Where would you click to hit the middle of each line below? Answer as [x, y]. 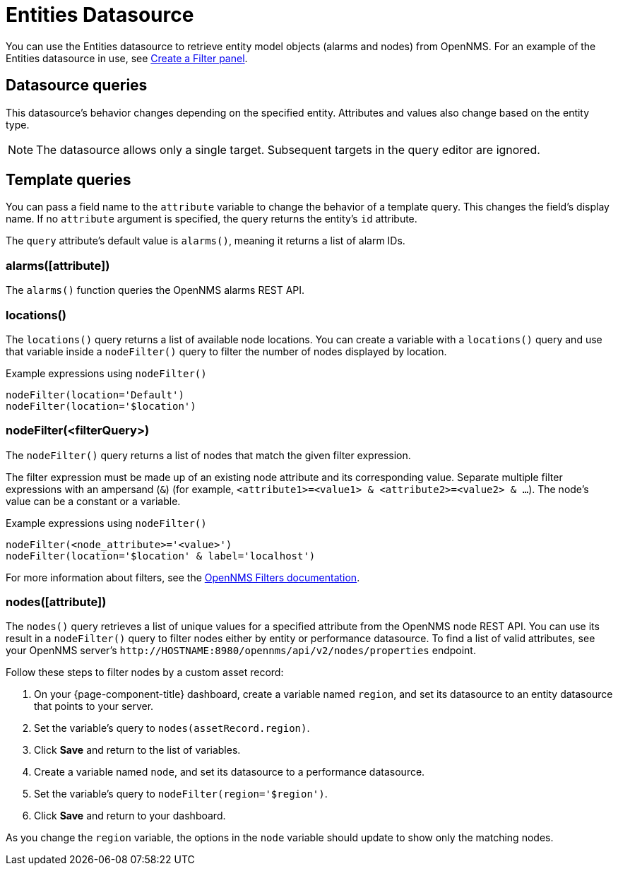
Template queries [69, 180]
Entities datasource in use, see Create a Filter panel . [127, 58]
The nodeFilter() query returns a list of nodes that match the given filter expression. [208, 455]
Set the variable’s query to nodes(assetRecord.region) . [172, 728]
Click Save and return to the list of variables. [137, 750]
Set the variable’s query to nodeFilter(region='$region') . [181, 794]
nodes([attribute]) [56, 602]
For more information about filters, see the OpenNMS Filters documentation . [183, 577]
